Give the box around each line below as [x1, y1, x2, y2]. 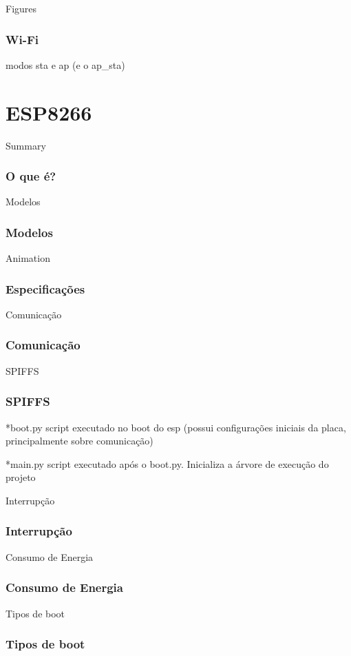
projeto [6, 470, 36, 484]
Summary [6, 138, 46, 152]
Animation [6, 251, 50, 265]
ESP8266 [6, 98, 92, 126]
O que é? [6, 167, 56, 185]
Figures [6, 1, 37, 15]
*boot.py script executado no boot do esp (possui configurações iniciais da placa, [6, 420, 346, 434]
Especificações [6, 280, 85, 297]
